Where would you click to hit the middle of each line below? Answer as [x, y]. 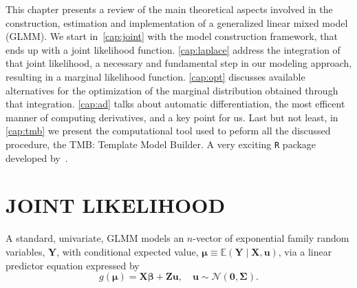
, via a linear [305, 251]
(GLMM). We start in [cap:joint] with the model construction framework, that [172, 36]
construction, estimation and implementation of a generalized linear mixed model [177, 22]
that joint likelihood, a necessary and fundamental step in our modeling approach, [179, 63]
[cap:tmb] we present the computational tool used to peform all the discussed [168, 131]
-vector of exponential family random [271, 238]
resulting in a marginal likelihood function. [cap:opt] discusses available [155, 76]
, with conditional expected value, [128, 251]
